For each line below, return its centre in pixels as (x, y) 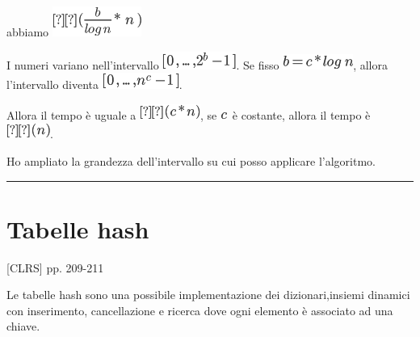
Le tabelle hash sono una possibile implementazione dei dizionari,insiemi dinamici (208, 295)
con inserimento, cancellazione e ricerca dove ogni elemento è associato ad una (200, 310)
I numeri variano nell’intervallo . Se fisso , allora (197, 64)
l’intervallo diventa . (94, 84)
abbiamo (28, 32)
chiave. (23, 326)
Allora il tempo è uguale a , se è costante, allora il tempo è (189, 114)
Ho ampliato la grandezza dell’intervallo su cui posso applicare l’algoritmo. (191, 160)
